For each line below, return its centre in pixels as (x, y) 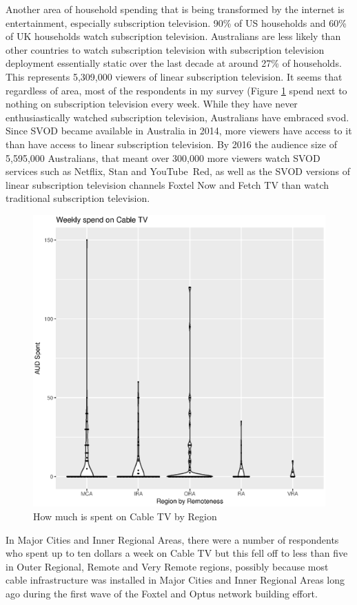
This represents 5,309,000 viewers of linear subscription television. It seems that (174, 76)
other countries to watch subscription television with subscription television (165, 49)
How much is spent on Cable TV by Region (125, 516)
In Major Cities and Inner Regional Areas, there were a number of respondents (172, 539)
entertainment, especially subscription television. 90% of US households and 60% (176, 22)
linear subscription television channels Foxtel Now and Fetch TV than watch (167, 184)
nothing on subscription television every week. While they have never (152, 104)
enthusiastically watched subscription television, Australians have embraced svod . (177, 117)
